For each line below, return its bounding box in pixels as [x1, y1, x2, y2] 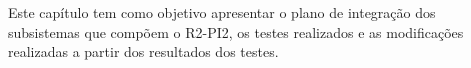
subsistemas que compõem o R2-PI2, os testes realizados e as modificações [8, 21, 464, 42]
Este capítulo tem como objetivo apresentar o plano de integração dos [8, 2, 436, 22]
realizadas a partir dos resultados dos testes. [8, 41, 279, 62]
